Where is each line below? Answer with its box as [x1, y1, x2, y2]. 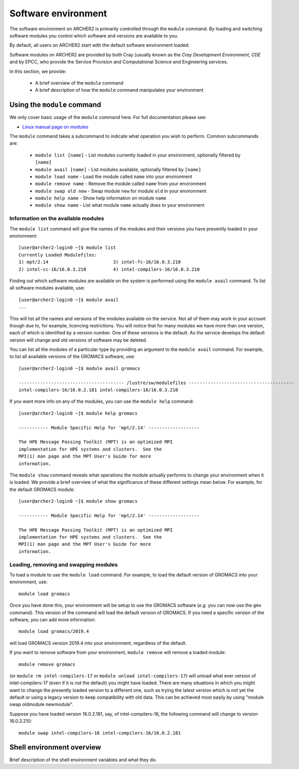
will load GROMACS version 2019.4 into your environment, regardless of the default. [9, 640, 187, 646]
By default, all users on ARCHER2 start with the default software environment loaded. [9, 42, 190, 48]
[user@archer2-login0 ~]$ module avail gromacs [18, 365, 141, 371]
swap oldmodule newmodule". [9, 701, 74, 707]
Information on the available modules [9, 215, 105, 222]
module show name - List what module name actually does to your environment [35, 202, 205, 208]
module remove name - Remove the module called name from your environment [35, 181, 206, 187]
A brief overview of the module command [35, 80, 124, 86]
